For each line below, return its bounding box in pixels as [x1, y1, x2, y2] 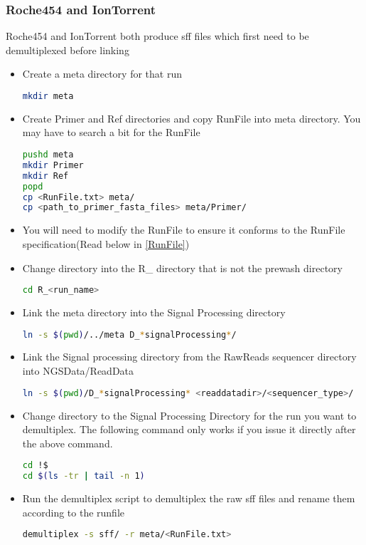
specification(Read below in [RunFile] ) [22, 236, 190, 251]
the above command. [22, 435, 113, 450]
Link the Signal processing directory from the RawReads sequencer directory [22, 349, 357, 364]
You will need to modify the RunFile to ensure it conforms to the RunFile [22, 222, 345, 237]
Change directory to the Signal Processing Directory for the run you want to [22, 408, 357, 422]
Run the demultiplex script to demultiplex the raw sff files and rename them [22, 491, 355, 506]
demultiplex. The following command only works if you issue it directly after [22, 422, 356, 437]
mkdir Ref [22, 170, 69, 181]
